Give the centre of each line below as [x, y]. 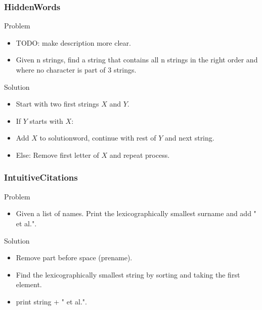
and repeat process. [140, 154]
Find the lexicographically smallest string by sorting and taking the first [128, 274]
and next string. [189, 138]
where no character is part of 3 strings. [76, 70]
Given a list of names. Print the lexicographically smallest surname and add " [136, 213]
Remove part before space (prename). [74, 257]
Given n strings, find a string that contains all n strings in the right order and [137, 60]
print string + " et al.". [51, 301]
